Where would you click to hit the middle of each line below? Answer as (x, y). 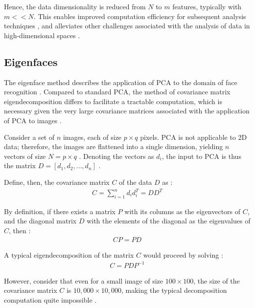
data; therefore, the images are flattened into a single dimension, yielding (114, 146)
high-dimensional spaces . (42, 35)
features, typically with (207, 6)
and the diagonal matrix (40, 221)
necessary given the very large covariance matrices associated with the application (127, 111)
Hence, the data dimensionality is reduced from (75, 6)
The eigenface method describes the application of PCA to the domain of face (121, 82)
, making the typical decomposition (174, 290)
